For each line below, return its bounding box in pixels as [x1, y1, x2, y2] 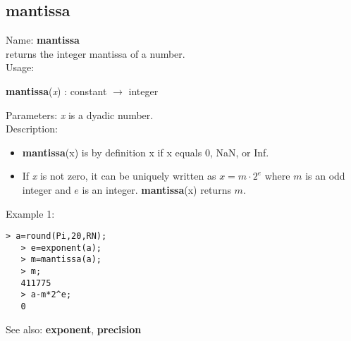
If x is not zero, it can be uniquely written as [22, 168, 216, 183]
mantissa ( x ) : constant [6, 83, 107, 98]
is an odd [305, 168, 345, 183]
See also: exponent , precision [6, 321, 142, 336]
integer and [22, 182, 71, 197]
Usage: [6, 60, 35, 75]
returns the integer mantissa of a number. [6, 46, 185, 61]
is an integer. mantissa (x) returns [82, 182, 231, 197]
